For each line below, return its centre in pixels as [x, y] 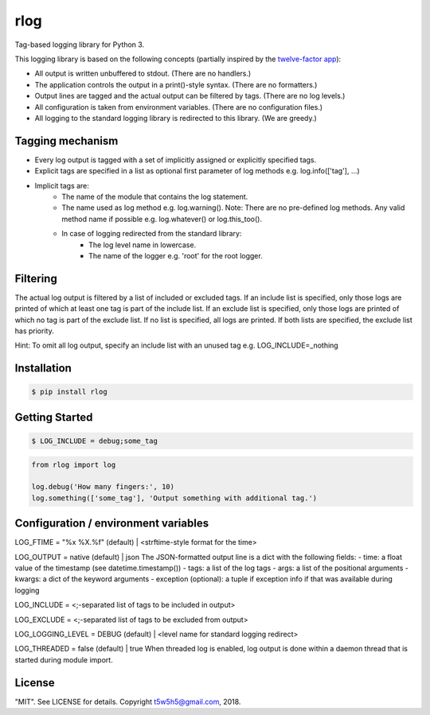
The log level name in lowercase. [143, 245]
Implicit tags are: [62, 185]
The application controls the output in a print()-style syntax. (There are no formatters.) [176, 84]
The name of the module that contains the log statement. [155, 196]
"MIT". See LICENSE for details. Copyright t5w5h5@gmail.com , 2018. [128, 701]
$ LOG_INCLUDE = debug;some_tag [95, 441]
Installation [43, 369]
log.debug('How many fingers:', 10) [103, 487]
